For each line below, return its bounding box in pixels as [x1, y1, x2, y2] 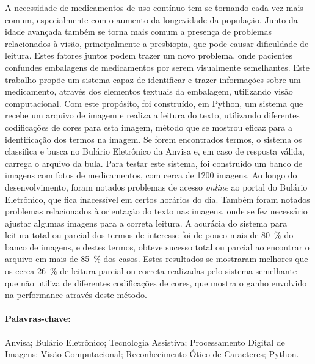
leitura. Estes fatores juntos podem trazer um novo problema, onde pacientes [5, 49, 292, 62]
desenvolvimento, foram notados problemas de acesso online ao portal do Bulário [5, 180, 308, 193]
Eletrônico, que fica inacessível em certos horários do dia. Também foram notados [5, 192, 310, 205]
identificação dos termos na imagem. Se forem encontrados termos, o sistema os [5, 133, 302, 145]
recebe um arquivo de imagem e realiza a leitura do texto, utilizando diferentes [5, 109, 300, 122]
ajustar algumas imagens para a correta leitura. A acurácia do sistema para [5, 216, 288, 229]
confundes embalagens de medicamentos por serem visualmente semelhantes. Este [5, 60, 310, 73]
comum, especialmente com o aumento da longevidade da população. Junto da [5, 13, 298, 26]
